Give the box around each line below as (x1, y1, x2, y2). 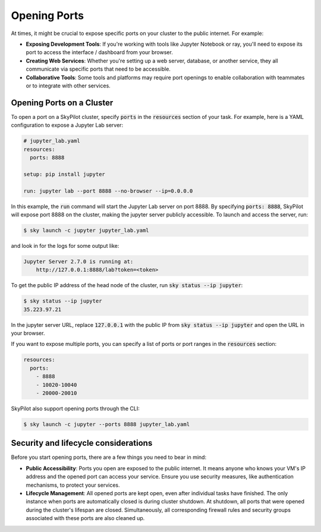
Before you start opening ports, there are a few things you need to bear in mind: (11, 454, 207, 461)
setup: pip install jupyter (23, 171, 105, 178)
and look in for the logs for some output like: (11, 242, 119, 249)
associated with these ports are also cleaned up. (26, 515, 145, 522)
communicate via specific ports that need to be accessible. (26, 65, 171, 73)
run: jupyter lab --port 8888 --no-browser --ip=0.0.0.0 (23, 187, 193, 194)
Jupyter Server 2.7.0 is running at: (23, 258, 134, 265)
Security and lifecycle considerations (11, 438, 153, 448)
